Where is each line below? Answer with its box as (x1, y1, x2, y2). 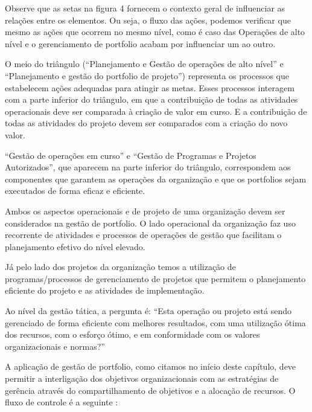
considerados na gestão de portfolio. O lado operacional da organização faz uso (5, 216, 296, 229)
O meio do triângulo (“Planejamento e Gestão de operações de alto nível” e (5, 57, 284, 70)
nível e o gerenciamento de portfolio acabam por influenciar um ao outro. (5, 37, 276, 50)
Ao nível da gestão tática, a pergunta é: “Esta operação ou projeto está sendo (5, 304, 292, 317)
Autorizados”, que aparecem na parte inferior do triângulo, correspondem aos (5, 161, 291, 173)
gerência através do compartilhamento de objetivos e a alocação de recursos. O (5, 384, 296, 396)
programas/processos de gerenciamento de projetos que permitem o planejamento (5, 272, 306, 285)
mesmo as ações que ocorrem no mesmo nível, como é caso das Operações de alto (5, 25, 305, 38)
